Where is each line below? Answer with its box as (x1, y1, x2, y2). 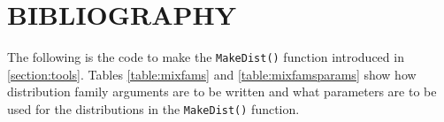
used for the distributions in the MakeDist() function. (7, 99, 300, 118)
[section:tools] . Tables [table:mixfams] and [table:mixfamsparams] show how (7, 65, 417, 83)
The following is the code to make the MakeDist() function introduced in (7, 48, 404, 66)
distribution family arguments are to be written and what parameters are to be (7, 82, 437, 101)
